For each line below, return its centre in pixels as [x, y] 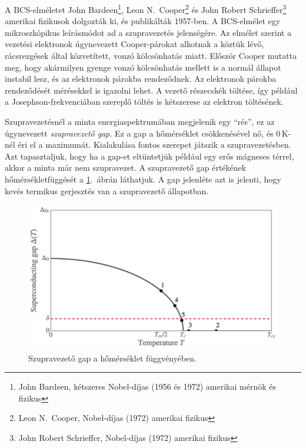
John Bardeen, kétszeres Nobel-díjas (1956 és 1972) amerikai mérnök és [147, 386]
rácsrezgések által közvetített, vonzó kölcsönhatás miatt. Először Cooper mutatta [151, 56]
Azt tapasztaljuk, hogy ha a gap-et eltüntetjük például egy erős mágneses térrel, [149, 156]
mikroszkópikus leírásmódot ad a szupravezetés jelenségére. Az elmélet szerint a [148, 32]
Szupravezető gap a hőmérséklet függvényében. [112, 358]
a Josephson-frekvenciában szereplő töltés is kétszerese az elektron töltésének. [144, 102]
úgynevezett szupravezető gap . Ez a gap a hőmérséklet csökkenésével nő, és [139, 133]
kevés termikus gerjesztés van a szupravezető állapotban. [107, 190]
